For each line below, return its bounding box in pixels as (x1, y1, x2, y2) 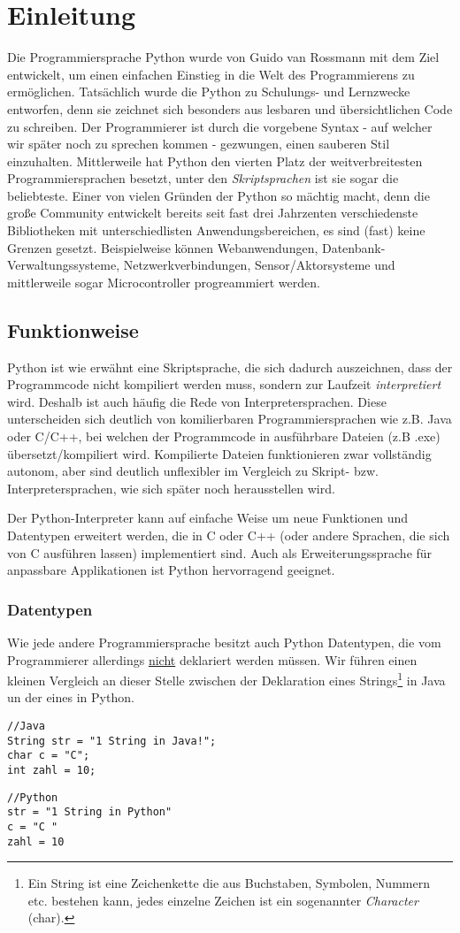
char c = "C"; (7, 749, 90, 762)
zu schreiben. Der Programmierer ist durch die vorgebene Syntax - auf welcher (7, 117, 433, 135)
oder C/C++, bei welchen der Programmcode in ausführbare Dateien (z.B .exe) (7, 427, 441, 446)
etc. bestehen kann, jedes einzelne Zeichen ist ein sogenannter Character (27, 891, 418, 909)
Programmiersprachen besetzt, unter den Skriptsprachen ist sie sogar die (7, 169, 399, 187)
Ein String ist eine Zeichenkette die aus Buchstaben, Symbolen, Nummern (27, 874, 430, 892)
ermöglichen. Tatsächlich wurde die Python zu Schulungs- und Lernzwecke (7, 82, 410, 101)
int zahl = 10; (7, 763, 96, 776)
